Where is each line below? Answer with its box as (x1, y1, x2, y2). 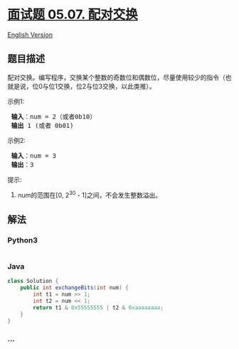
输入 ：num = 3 (11, 151, 57, 160)
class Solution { (7, 278, 59, 285)
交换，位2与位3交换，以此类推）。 (57, 82, 156, 90)
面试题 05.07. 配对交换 (7, 6, 139, 23)
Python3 (7, 235, 38, 245)
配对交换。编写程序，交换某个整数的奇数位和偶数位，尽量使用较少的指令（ (7, 73, 225, 82)
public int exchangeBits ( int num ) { (20, 284, 129, 291)
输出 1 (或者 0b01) (11, 122, 74, 129)
